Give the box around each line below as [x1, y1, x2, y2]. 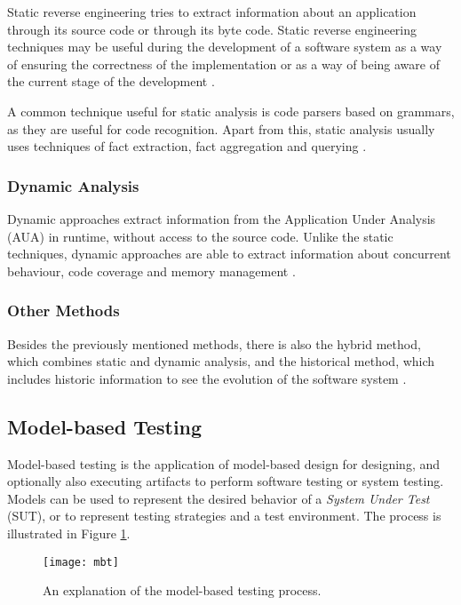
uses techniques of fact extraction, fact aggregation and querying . [7, 137, 367, 155]
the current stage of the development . [7, 72, 215, 91]
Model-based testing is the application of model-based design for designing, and [7, 454, 441, 473]
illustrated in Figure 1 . [7, 523, 131, 542]
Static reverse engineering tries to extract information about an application [7, 3, 417, 20]
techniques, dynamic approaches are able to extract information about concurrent [7, 244, 451, 263]
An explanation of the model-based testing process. [43, 581, 322, 600]
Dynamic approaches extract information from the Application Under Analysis [7, 209, 436, 227]
